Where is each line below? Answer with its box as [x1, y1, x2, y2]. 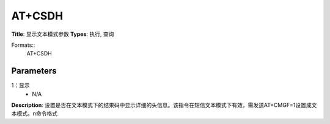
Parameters [11, 66, 57, 76]
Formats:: [11, 41, 35, 49]
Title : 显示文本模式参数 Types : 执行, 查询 [11, 30, 114, 38]
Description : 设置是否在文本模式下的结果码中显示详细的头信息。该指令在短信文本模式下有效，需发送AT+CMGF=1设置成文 [11, 102, 317, 109]
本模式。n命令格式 [11, 110, 58, 117]
